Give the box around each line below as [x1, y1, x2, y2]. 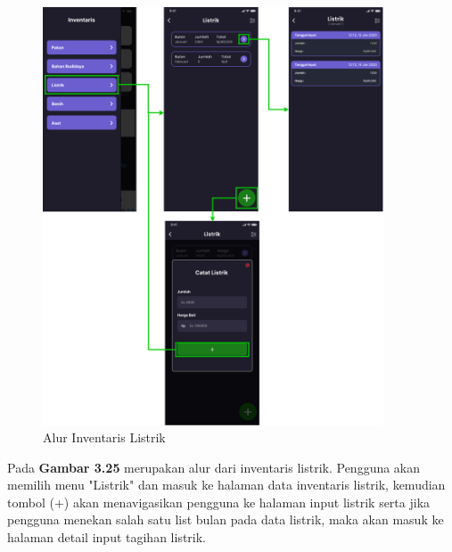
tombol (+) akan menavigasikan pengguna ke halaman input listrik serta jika [7, 492, 431, 511]
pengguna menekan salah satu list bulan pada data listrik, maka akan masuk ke [7, 510, 444, 529]
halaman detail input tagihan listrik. [7, 528, 207, 547]
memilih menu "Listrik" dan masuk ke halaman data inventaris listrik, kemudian [7, 475, 446, 494]
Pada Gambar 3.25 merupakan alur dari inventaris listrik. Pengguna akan [7, 457, 421, 476]
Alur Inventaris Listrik [43, 428, 166, 447]
